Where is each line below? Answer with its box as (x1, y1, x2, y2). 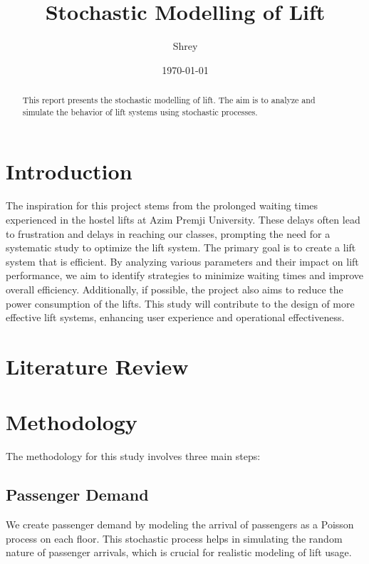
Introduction (6, 157, 132, 186)
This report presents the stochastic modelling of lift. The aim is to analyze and (22, 94, 316, 106)
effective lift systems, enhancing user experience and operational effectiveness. (6, 310, 345, 325)
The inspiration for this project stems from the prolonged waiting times (6, 198, 318, 213)
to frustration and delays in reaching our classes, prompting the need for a (6, 226, 331, 241)
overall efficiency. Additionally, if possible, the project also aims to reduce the (6, 281, 343, 296)
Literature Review (6, 351, 189, 380)
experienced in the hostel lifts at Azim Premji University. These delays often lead (6, 211, 360, 226)
